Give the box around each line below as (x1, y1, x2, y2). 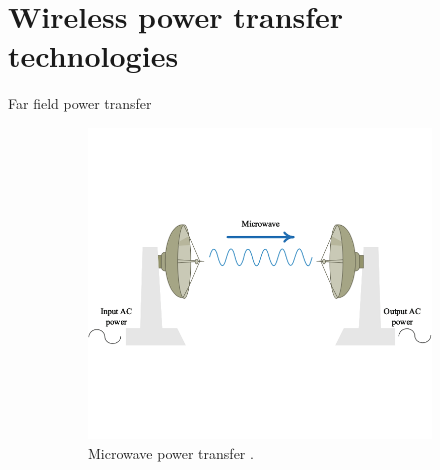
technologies (8, 35, 179, 76)
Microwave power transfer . (88, 442, 254, 463)
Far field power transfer (8, 93, 152, 114)
